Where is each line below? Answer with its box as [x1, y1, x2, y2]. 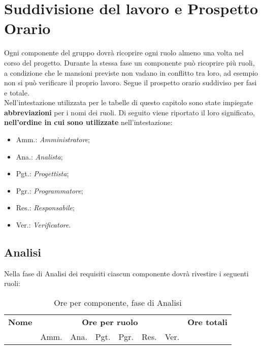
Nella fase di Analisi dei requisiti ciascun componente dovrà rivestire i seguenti [4, 268, 249, 278]
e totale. [4, 87, 29, 98]
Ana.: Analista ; [16, 151, 63, 162]
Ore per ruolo [82, 316, 138, 328]
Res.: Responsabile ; [16, 202, 75, 213]
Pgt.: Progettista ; [16, 168, 69, 179]
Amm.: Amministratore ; [16, 134, 90, 145]
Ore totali [187, 316, 227, 328]
